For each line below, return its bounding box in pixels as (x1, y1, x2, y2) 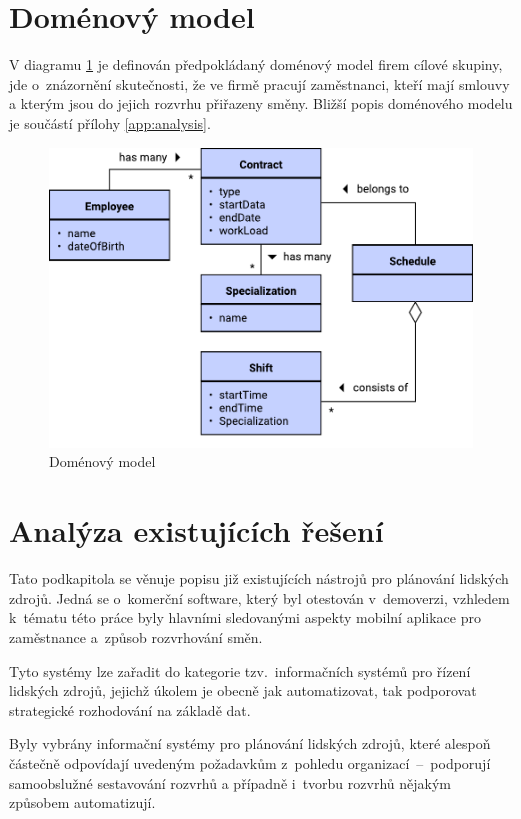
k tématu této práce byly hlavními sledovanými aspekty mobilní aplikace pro (9, 607, 481, 628)
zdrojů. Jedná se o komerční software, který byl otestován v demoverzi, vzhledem (9, 587, 510, 608)
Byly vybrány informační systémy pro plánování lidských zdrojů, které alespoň (9, 733, 491, 754)
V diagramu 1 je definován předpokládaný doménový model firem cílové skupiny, (9, 54, 503, 75)
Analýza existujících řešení (9, 510, 384, 551)
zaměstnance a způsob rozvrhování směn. (9, 626, 263, 647)
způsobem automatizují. (9, 792, 156, 813)
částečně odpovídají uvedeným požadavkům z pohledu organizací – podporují (9, 752, 491, 773)
